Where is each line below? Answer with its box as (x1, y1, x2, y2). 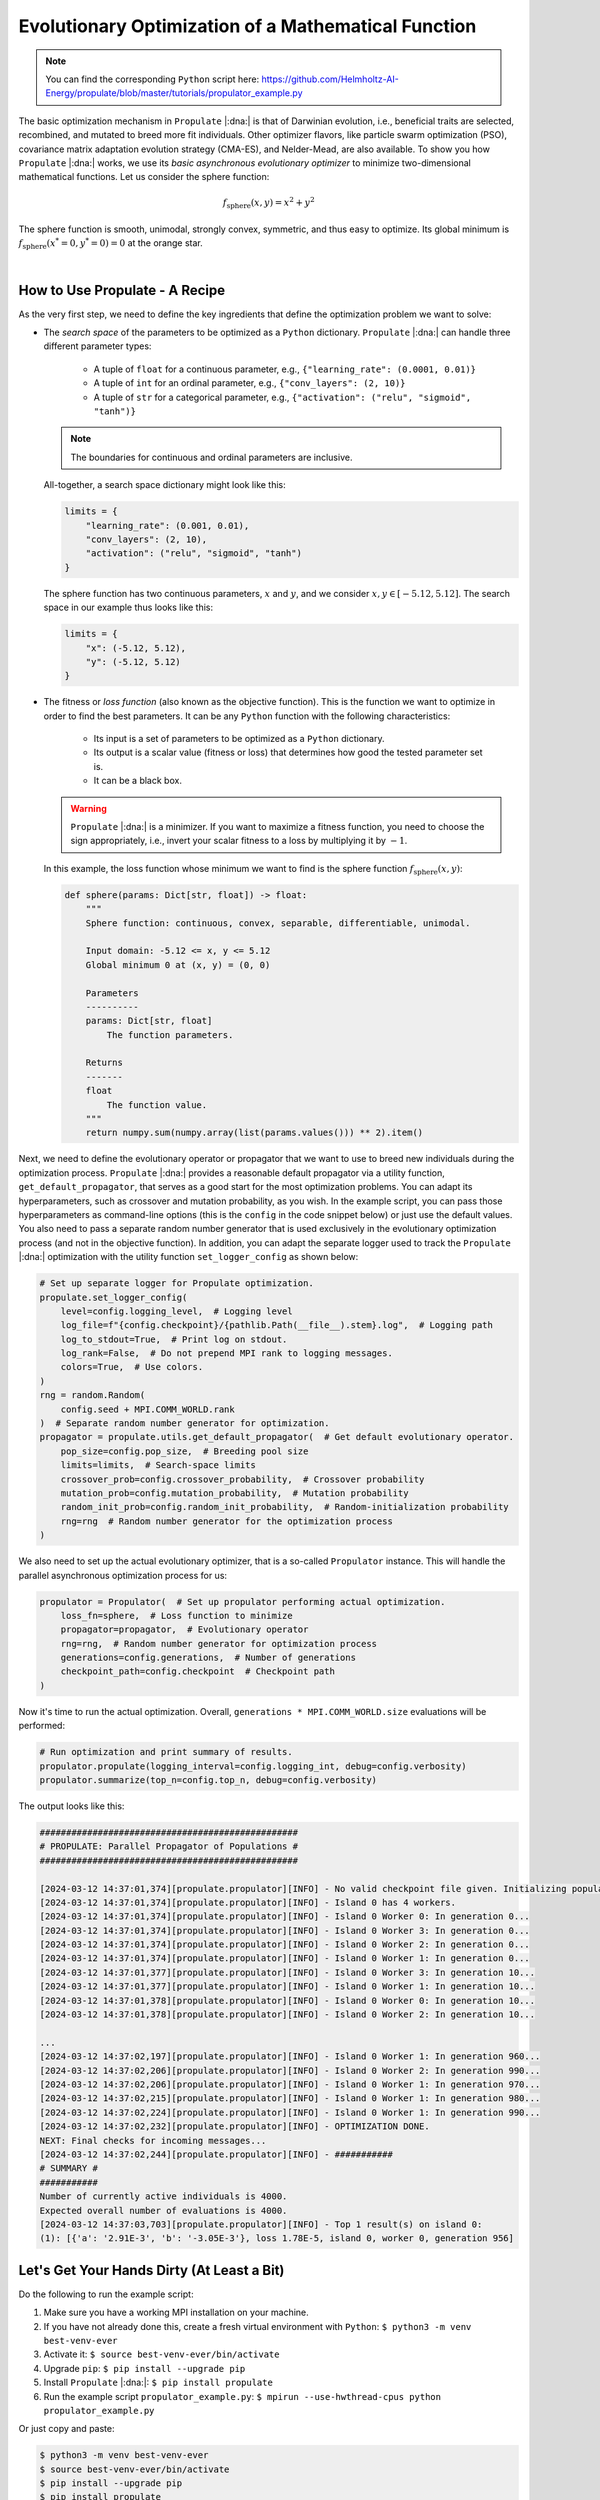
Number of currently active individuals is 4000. (39, 2191, 288, 2202)
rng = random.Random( (39, 1390, 146, 1401)
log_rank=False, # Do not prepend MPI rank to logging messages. (60, 1348, 394, 1359)
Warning (70, 802, 107, 814)
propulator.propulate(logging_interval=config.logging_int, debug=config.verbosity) (39, 1760, 467, 1772)
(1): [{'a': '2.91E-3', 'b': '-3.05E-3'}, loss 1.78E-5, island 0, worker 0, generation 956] (39, 2233, 515, 2244)
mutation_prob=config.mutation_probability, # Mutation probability (60, 1487, 409, 1499)
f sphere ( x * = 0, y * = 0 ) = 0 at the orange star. (18, 236, 204, 252)
